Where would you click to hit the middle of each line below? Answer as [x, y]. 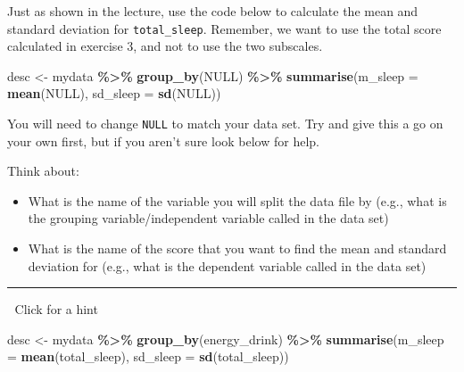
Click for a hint [56, 309]
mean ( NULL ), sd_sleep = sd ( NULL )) [114, 93]
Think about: [43, 171]
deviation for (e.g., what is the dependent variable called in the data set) [227, 265]
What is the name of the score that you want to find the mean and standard [237, 248]
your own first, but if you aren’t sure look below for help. [163, 141]
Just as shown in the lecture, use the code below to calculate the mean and [213, 11]
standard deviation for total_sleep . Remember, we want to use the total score [224, 28]
